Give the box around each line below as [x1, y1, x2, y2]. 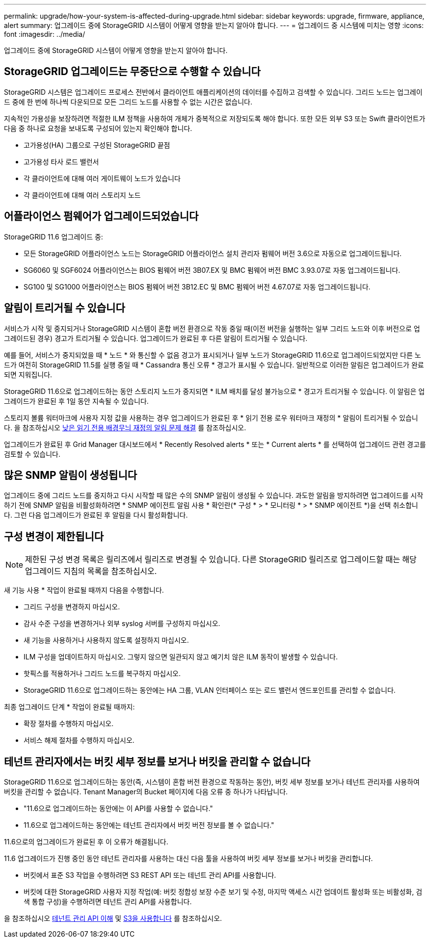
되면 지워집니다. [4, 370, 53, 379]
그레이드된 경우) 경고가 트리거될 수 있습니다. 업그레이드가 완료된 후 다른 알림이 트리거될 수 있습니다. [4, 334, 308, 342]
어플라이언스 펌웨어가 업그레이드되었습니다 [4, 210, 199, 223]
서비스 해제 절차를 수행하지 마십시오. [24, 736, 134, 745]
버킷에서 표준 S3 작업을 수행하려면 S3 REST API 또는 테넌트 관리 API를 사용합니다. [24, 871, 276, 880]
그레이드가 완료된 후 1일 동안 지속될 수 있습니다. [4, 396, 149, 405]
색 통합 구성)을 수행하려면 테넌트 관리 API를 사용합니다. [24, 897, 192, 906]
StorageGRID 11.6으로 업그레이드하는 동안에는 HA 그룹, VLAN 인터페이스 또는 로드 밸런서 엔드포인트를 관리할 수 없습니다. [24, 686, 396, 695]
